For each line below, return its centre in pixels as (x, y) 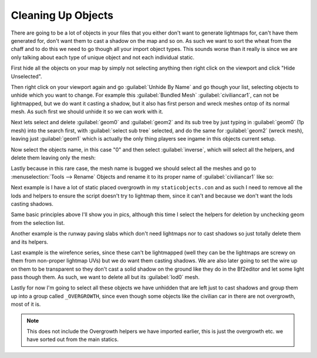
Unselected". (26, 76)
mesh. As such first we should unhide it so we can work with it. (87, 112)
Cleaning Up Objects (62, 15)
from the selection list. (38, 223)
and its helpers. (30, 242)
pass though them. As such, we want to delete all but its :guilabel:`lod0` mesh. (105, 277)
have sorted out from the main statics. (72, 339)
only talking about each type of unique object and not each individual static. (103, 57)
